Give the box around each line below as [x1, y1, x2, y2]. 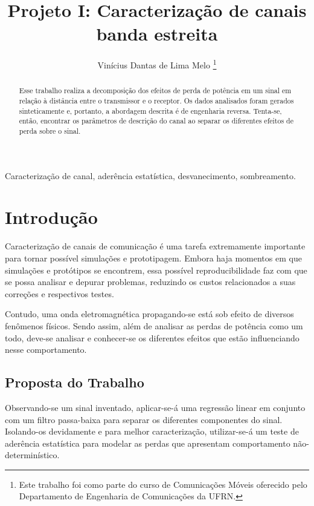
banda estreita [96, 21, 218, 46]
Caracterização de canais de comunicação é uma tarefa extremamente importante [5, 240, 306, 252]
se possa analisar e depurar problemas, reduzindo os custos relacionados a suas [5, 275, 296, 288]
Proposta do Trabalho [5, 373, 144, 392]
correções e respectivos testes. [5, 287, 114, 300]
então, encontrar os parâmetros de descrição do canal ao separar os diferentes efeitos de [19, 116, 293, 126]
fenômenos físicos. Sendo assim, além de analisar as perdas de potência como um [5, 319, 303, 332]
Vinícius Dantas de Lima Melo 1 [97, 57, 217, 71]
